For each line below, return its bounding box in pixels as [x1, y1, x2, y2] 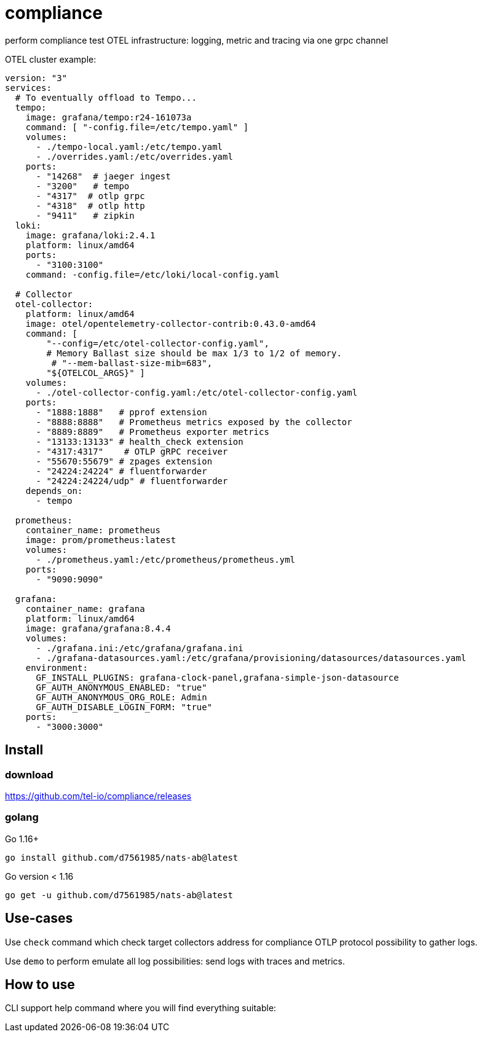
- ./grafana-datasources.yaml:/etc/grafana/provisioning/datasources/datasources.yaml [36, 652, 467, 663]
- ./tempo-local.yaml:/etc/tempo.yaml [36, 141, 223, 152]
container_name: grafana [25, 603, 145, 614]
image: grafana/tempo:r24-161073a [25, 112, 192, 122]
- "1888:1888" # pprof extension [36, 407, 207, 417]
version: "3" [5, 72, 68, 83]
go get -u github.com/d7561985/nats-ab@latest [5, 890, 233, 900]
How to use [5, 976, 75, 992]
